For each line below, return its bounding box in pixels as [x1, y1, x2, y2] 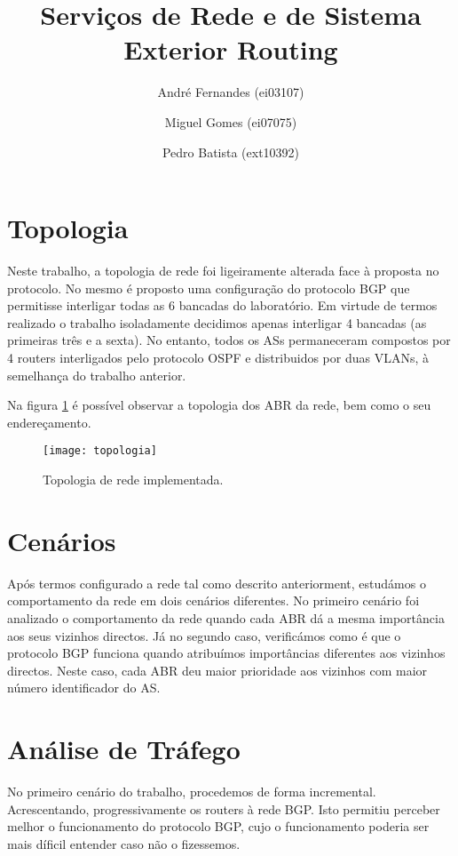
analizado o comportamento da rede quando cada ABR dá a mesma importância [7, 608, 445, 627]
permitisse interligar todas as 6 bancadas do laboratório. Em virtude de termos [7, 296, 438, 315]
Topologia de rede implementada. [43, 470, 224, 489]
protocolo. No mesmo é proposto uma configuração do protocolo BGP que [7, 278, 410, 297]
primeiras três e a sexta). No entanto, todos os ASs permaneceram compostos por [7, 331, 451, 349]
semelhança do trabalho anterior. [7, 365, 186, 384]
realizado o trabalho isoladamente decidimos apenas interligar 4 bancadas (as [7, 313, 427, 332]
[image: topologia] [43, 444, 157, 458]
